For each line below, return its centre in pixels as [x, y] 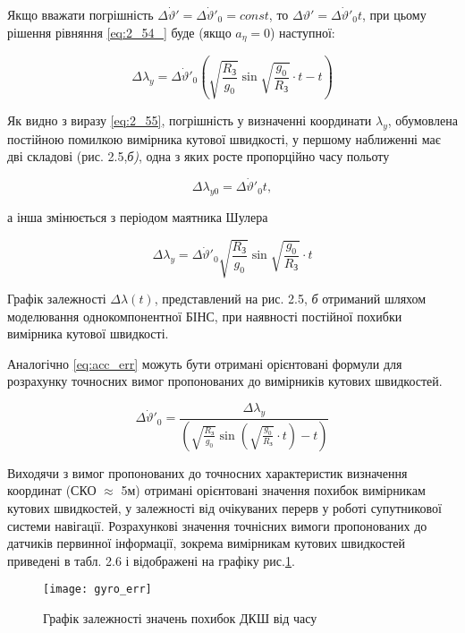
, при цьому [394, 14]
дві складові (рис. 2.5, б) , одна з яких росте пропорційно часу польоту [199, 156]
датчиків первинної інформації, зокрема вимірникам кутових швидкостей [207, 543]
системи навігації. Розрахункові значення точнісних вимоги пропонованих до [217, 525]
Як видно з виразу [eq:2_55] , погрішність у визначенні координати [190, 120]
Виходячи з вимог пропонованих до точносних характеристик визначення [207, 472]
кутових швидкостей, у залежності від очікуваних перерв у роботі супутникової [224, 507]
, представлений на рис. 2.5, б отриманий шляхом [290, 299]
